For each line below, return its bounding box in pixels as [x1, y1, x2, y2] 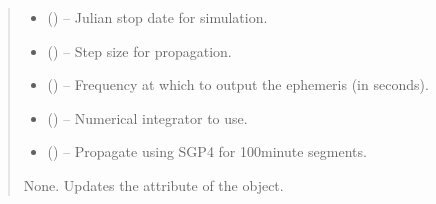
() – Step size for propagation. [47, 40, 232, 61]
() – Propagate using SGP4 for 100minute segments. [47, 141, 367, 162]
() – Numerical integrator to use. [47, 107, 248, 128]
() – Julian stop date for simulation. [47, 7, 268, 27]
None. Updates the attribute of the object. [23, 174, 284, 195]
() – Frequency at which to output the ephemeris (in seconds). [47, 74, 429, 95]
